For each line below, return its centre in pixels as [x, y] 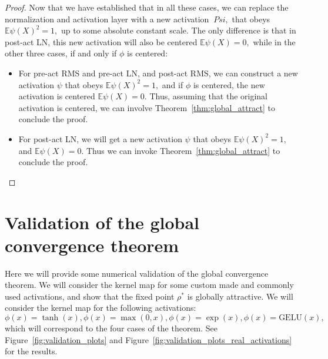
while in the [274, 41]
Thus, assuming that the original [208, 96]
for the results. [31, 351]
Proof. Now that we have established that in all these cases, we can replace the [147, 7]
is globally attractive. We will [240, 296]
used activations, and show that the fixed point [90, 296]
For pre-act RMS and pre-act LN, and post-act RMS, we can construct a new [158, 73]
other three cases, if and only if [61, 53]
